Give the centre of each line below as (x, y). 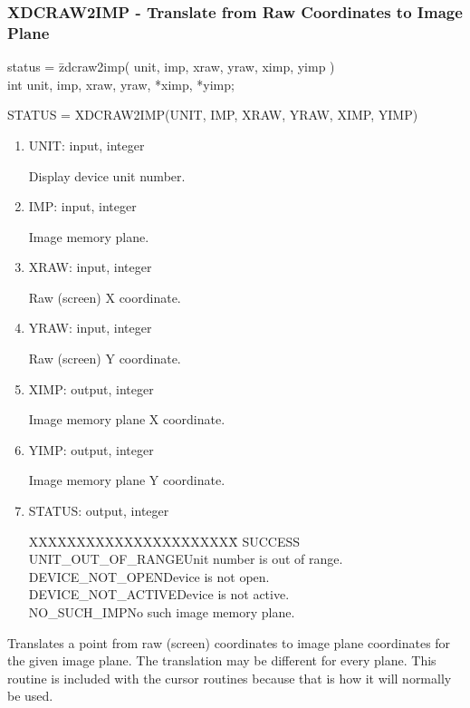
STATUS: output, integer (99, 511)
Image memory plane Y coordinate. (127, 480)
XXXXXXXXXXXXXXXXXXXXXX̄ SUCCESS (164, 541)
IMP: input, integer (82, 206)
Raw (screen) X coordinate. (105, 297)
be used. (30, 696)
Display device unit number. (107, 175)
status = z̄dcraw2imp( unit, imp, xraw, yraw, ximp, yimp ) (171, 67)
